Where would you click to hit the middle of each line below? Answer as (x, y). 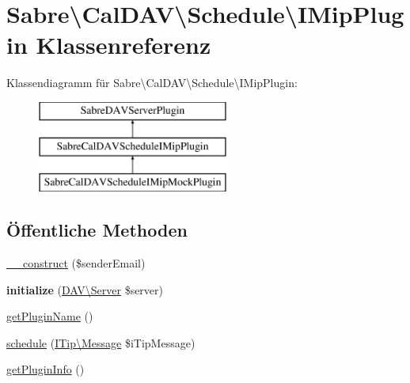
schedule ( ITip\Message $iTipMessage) (101, 342)
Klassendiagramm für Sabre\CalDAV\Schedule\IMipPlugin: (152, 83)
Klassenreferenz (123, 45)
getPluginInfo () (46, 369)
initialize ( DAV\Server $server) (85, 289)
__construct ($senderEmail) (76, 263)
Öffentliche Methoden (97, 230)
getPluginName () (50, 316)
